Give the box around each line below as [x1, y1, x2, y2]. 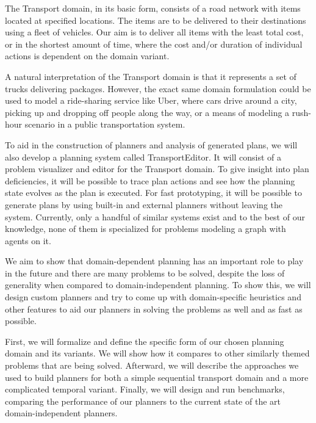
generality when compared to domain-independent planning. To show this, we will [5, 278, 311, 291]
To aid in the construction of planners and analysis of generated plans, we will [5, 138, 298, 151]
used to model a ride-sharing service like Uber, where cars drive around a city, [5, 94, 297, 107]
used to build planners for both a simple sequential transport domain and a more [5, 371, 309, 383]
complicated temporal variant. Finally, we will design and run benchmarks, [5, 383, 285, 396]
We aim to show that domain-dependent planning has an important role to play [5, 255, 304, 267]
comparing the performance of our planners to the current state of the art [5, 394, 281, 407]
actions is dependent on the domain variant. [5, 49, 170, 62]
